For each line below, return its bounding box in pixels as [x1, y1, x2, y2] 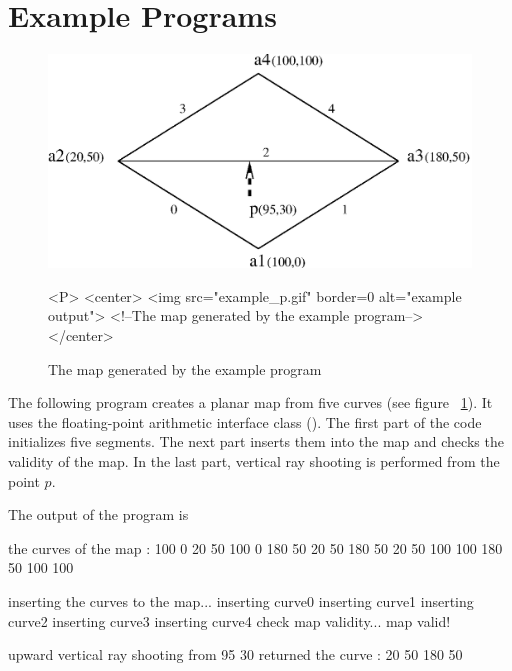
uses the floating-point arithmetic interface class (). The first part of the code [8, 411, 482, 432]
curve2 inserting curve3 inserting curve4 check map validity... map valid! [8, 610, 451, 631]
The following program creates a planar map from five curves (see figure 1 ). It [8, 392, 493, 413]
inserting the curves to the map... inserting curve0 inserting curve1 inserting [8, 590, 474, 611]
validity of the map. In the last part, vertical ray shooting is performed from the [8, 450, 500, 471]
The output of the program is [8, 504, 189, 525]
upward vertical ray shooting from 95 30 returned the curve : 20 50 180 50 [8, 644, 463, 665]
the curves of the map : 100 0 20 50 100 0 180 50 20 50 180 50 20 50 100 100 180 [8, 537, 503, 558]
